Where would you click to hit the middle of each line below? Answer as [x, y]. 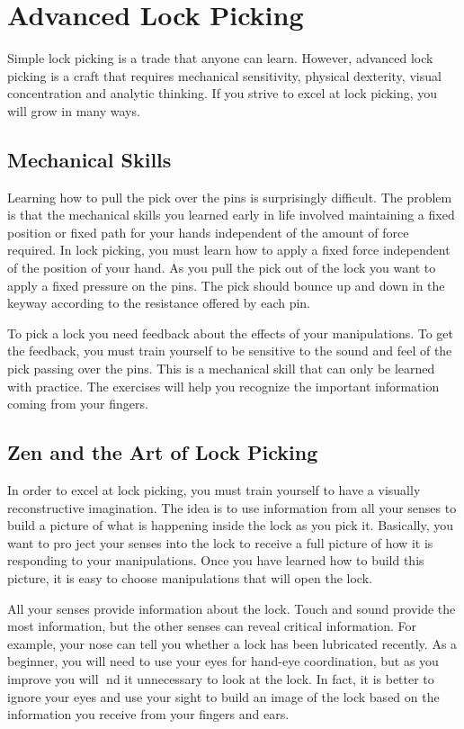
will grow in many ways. [74, 110]
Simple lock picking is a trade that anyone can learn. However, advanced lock [220, 58]
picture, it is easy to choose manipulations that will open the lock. [190, 578]
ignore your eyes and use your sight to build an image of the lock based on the [223, 696]
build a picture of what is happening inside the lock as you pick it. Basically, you [231, 525]
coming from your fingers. [78, 404]
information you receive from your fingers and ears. [148, 714]
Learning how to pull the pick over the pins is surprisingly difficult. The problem [230, 197]
